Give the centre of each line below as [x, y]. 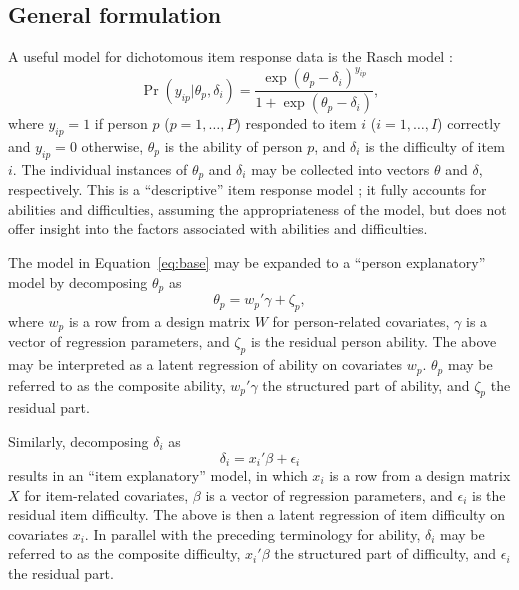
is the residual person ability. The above [373, 341]
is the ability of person [233, 145]
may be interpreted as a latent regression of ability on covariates [205, 364]
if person [121, 123]
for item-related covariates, [106, 494]
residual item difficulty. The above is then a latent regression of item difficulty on [257, 514]
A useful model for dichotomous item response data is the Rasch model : [230, 56]
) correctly [469, 123]
